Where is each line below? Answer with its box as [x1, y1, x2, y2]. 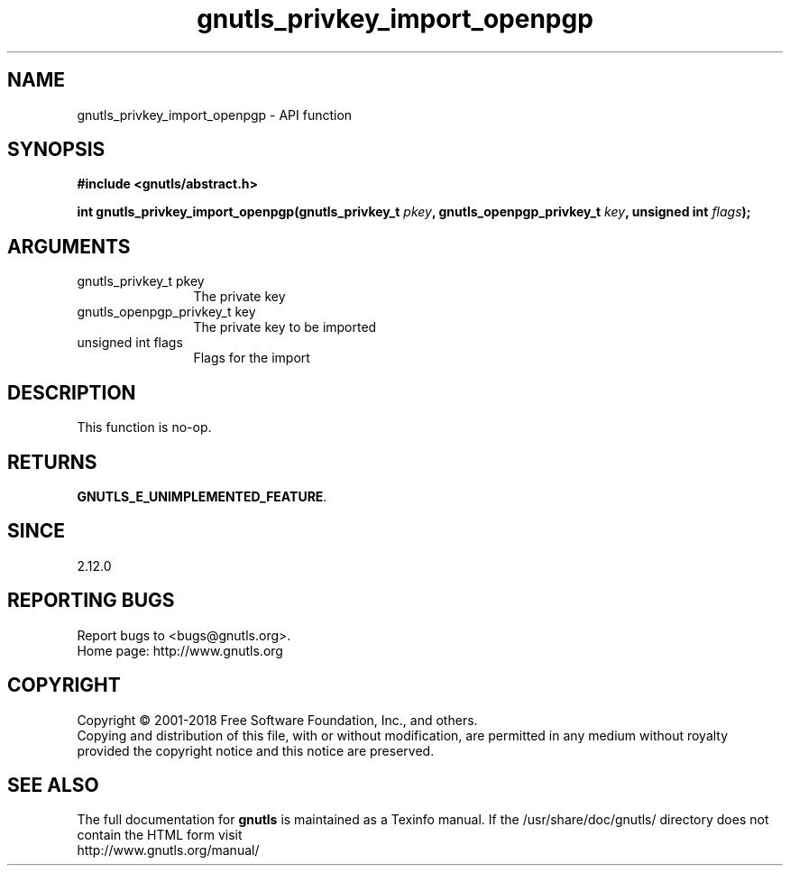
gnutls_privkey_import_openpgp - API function [77, 106, 353, 123]
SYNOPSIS [7, 138, 106, 161]
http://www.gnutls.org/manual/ [77, 842, 260, 859]
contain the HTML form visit [77, 827, 243, 843]
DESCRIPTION [7, 381, 136, 404]
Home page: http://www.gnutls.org [77, 642, 283, 658]
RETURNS [7, 450, 97, 473]
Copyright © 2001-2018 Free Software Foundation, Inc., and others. [77, 712, 478, 728]
